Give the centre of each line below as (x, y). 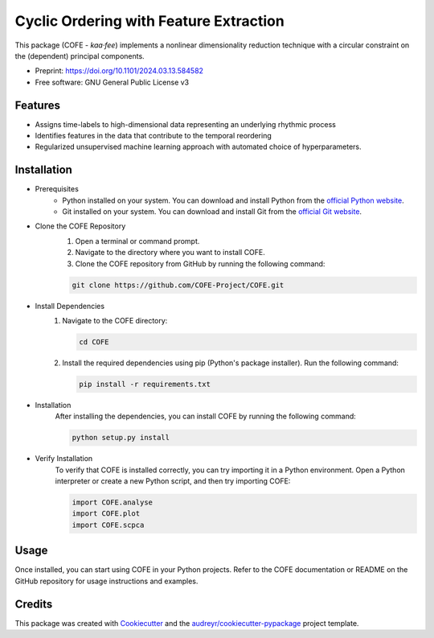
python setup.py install (121, 438)
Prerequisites (57, 189)
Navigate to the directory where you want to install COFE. (170, 253)
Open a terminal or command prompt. (137, 241)
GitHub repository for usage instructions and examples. (106, 581)
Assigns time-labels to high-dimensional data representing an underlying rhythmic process (186, 124)
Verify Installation (64, 459)
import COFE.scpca (108, 525)
